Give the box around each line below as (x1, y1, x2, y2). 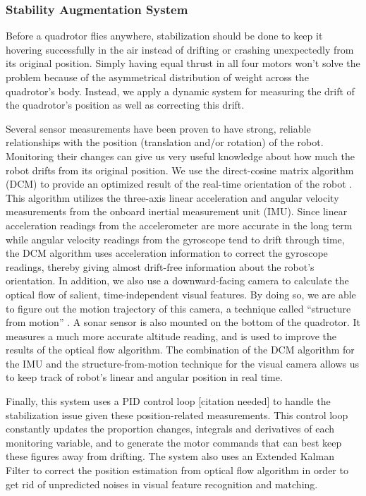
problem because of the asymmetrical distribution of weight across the (6, 70, 309, 84)
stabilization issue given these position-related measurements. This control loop (6, 407, 348, 422)
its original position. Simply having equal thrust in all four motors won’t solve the (6, 56, 360, 71)
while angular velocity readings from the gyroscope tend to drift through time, (6, 231, 345, 246)
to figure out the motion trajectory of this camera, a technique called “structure (6, 301, 351, 315)
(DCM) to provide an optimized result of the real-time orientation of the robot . (6, 176, 353, 191)
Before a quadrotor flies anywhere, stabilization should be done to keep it (6, 28, 323, 43)
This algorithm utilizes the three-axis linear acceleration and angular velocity (6, 190, 339, 205)
